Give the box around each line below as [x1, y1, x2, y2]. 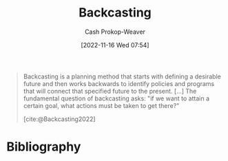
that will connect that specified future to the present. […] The [23, 87, 197, 95]
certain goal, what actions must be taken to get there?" [23, 101, 180, 109]
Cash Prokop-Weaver [84, 28, 146, 36]
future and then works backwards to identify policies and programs [23, 79, 215, 87]
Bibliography [6, 139, 81, 155]
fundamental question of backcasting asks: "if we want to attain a [23, 94, 210, 103]
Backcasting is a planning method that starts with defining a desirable [23, 72, 221, 80]
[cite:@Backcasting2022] [23, 115, 96, 123]
